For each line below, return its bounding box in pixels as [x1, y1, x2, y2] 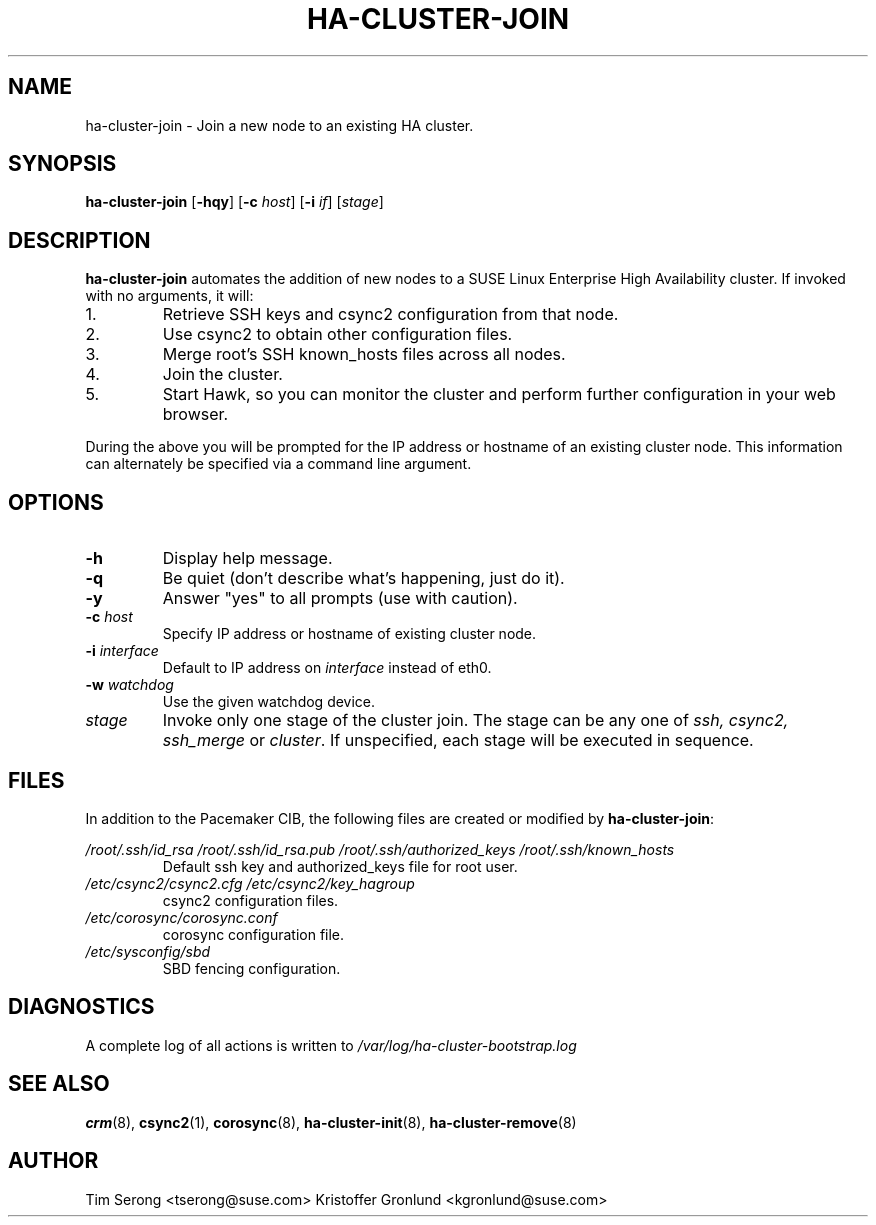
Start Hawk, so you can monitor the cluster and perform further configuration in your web [162, 384, 836, 405]
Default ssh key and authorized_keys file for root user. [162, 857, 518, 875]
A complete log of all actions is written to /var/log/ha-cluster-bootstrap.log [85, 1036, 577, 1054]
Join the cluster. [162, 364, 283, 385]
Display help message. [162, 548, 333, 569]
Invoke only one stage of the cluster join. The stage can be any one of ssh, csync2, [162, 710, 789, 731]
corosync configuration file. [162, 925, 345, 943]
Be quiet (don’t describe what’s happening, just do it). [162, 568, 565, 589]
